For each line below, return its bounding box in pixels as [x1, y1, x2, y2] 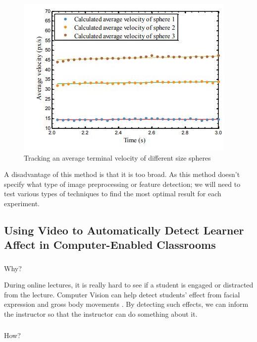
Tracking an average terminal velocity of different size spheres [24, 152, 211, 163]
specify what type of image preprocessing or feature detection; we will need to [4, 178, 241, 189]
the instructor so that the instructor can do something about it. [4, 309, 198, 319]
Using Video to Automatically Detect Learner [4, 222, 244, 237]
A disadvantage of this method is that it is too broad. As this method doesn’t [4, 169, 240, 179]
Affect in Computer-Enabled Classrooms [4, 237, 216, 252]
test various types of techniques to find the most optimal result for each [4, 188, 221, 199]
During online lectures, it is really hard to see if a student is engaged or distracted [4, 280, 254, 290]
